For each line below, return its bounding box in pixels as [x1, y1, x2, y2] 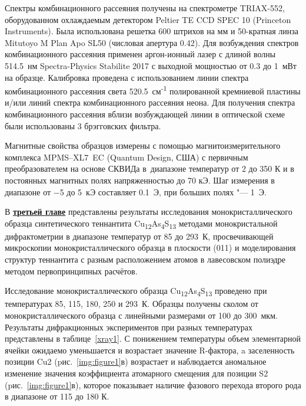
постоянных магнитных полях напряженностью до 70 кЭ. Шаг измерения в [5, 173, 275, 186]
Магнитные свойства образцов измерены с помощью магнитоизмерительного [5, 139, 281, 152]
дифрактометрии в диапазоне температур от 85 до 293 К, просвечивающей [5, 230, 274, 242]
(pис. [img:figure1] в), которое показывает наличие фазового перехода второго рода [5, 378, 301, 391]
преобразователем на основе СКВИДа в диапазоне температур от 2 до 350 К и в [5, 162, 294, 175]
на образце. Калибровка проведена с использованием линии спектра [5, 71, 249, 83]
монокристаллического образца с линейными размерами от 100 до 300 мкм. [5, 309, 278, 321]
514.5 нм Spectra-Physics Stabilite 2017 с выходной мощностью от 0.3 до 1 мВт [5, 59, 297, 71]
